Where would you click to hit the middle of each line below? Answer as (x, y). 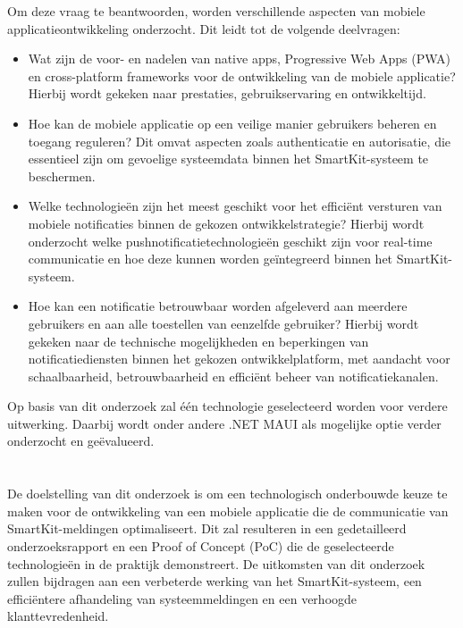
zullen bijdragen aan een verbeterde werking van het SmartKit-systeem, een (215, 581)
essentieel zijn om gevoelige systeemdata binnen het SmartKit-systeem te (228, 159)
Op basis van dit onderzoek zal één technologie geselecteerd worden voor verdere (227, 406)
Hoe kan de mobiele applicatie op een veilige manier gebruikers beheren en (232, 123)
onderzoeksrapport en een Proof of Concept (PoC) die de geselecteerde (201, 546)
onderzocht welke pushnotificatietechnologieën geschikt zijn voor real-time (230, 241)
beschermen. (62, 176)
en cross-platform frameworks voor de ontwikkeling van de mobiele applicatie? (242, 75)
